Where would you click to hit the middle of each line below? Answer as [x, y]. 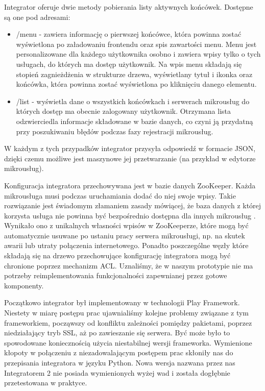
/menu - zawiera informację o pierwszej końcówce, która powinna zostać [129, 34]
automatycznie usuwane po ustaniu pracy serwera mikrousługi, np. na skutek [125, 235]
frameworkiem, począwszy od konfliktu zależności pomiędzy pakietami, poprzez [128, 322]
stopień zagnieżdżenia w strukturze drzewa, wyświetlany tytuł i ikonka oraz [134, 74]
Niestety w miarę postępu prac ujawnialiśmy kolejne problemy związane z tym [127, 313]
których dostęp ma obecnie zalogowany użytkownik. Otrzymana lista [124, 111]
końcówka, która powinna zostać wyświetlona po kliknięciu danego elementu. [136, 84]
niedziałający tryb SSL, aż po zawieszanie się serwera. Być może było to [117, 333]
